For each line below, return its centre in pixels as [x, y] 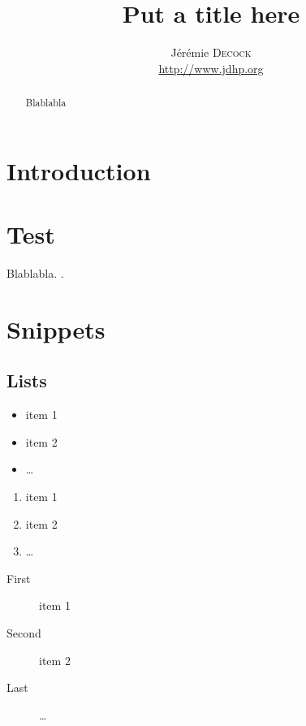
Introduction [79, 170]
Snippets [56, 328]
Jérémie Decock [211, 52]
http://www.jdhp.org [211, 68]
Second [24, 633]
